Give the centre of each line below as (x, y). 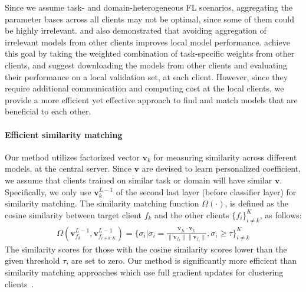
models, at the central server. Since (68, 168)
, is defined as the (256, 203)
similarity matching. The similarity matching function (102, 203)
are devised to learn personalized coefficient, (221, 168)
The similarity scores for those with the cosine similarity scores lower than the (146, 249)
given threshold (32, 260)
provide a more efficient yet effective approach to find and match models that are (151, 99)
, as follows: (281, 214)
